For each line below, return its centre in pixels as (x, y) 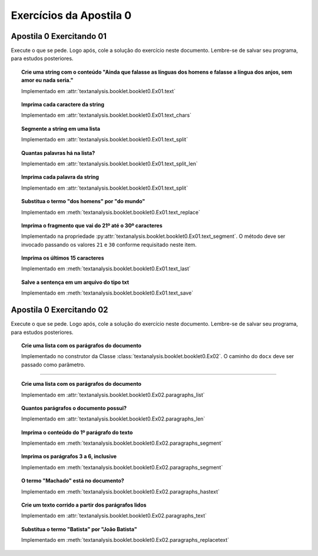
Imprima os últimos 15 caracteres (63, 258)
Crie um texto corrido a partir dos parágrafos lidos (84, 505)
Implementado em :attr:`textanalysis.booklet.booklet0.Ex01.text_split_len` (110, 163)
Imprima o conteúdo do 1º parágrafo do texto (77, 432)
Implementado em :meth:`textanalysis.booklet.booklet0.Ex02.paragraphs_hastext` (121, 491)
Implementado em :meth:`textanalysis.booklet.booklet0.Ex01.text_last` (106, 269)
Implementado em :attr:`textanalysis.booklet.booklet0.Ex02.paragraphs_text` (114, 516)
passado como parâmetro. (53, 365)
